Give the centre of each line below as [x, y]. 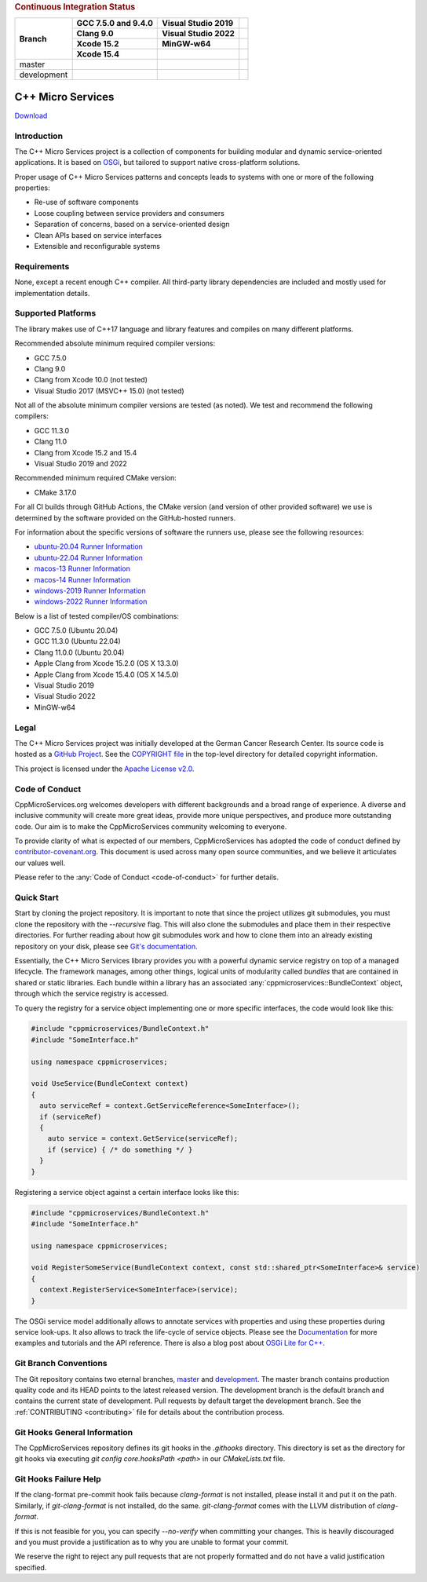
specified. [31, 1567]
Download [31, 115]
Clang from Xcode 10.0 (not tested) [91, 380]
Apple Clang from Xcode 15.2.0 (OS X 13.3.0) [107, 663]
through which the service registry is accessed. [91, 994]
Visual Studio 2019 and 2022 [80, 464]
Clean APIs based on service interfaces [98, 235]
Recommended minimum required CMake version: [95, 478]
